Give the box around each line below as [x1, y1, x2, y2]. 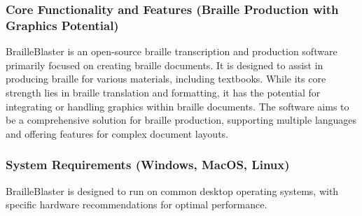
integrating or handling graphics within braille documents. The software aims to [6, 99, 349, 113]
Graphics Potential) [6, 16, 119, 34]
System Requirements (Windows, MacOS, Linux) [6, 156, 290, 173]
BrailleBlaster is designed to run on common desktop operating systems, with [6, 183, 339, 198]
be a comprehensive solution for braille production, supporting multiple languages [6, 113, 357, 127]
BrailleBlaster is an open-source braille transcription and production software [6, 44, 337, 59]
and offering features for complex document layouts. [6, 126, 228, 141]
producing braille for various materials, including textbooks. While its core [6, 71, 326, 86]
